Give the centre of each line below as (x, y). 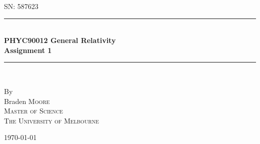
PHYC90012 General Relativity (60, 40)
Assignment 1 (28, 50)
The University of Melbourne (51, 120)
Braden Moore (27, 101)
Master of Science (33, 111)
